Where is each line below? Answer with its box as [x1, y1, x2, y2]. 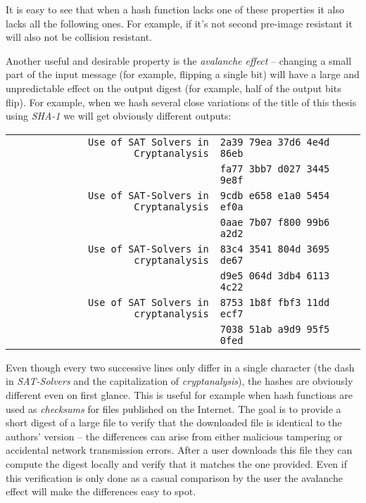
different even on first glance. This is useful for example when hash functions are [6, 387, 353, 402]
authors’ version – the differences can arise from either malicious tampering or [6, 428, 343, 443]
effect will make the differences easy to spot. [6, 484, 196, 499]
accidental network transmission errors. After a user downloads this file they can [6, 442, 353, 457]
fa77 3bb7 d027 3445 [220, 163, 330, 174]
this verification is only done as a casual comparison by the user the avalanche [6, 470, 343, 485]
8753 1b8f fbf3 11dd [220, 296, 330, 308]
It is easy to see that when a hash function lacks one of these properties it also [6, 2, 344, 16]
